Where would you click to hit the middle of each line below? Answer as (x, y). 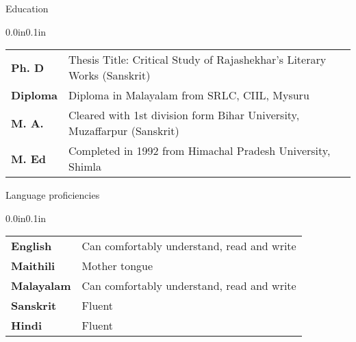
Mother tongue (117, 266)
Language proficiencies (53, 195)
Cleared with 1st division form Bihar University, (184, 115)
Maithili (33, 266)
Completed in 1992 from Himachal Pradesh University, (200, 151)
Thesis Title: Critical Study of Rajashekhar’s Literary (198, 60)
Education (27, 8)
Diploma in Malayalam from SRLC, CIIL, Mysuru (189, 95)
